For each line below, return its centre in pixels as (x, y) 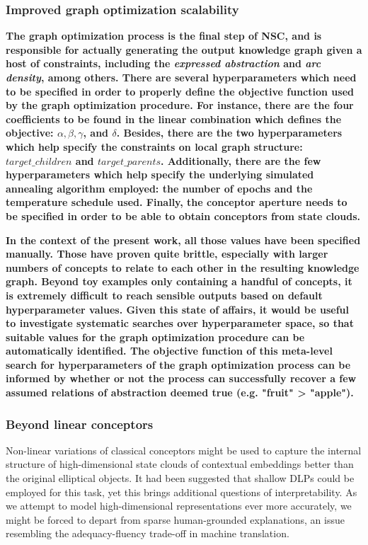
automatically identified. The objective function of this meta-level (169, 351)
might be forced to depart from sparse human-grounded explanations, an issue (175, 519)
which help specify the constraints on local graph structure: (154, 146)
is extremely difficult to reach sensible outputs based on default (164, 295)
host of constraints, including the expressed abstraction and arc (163, 63)
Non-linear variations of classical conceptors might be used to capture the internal (184, 450)
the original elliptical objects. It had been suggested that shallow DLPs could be (180, 478)
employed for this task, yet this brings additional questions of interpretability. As (182, 492)
